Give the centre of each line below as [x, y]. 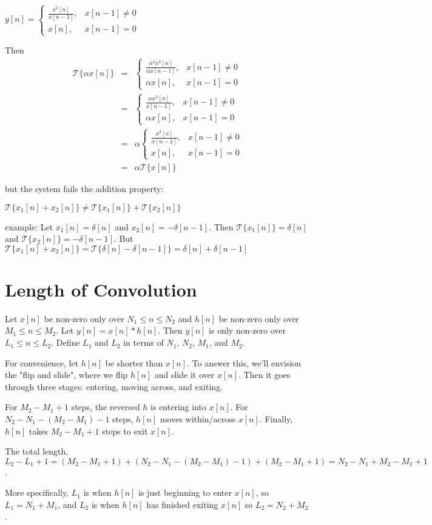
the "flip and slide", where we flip [66, 375]
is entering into [178, 407]
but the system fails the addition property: [84, 188]
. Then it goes [265, 375]
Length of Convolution [101, 289]
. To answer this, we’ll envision [244, 362]
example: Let [29, 226]
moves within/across [198, 419]
